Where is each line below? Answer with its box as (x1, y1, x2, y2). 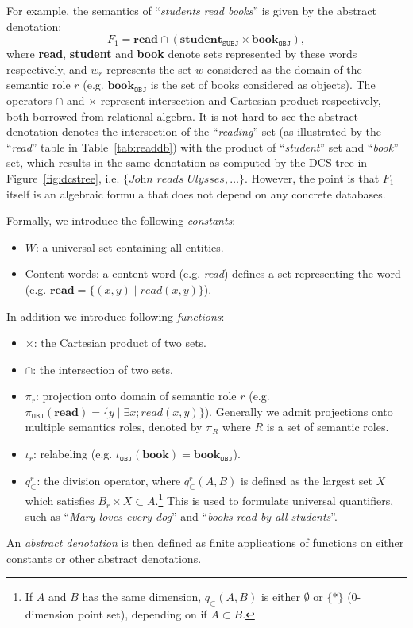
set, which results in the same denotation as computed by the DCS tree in (6, 154, 368, 171)
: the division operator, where (37, 472, 181, 488)
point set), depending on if (77, 606, 207, 622)
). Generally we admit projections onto (204, 403, 393, 419)
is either (261, 588, 300, 605)
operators (6, 91, 52, 108)
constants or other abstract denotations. (6, 549, 202, 566)
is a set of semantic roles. (266, 418, 389, 435)
